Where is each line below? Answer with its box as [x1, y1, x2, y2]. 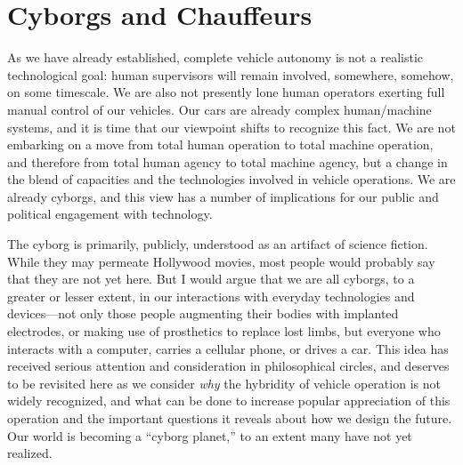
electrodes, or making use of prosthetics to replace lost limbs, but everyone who [7, 322, 441, 341]
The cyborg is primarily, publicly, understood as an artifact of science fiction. [7, 235, 428, 253]
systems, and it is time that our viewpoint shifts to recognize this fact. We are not [7, 117, 456, 136]
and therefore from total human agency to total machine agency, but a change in [7, 152, 448, 171]
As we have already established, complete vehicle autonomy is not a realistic [7, 48, 424, 67]
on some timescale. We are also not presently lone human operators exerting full [7, 83, 445, 101]
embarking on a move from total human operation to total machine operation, [7, 135, 434, 154]
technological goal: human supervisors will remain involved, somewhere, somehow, [7, 65, 454, 84]
